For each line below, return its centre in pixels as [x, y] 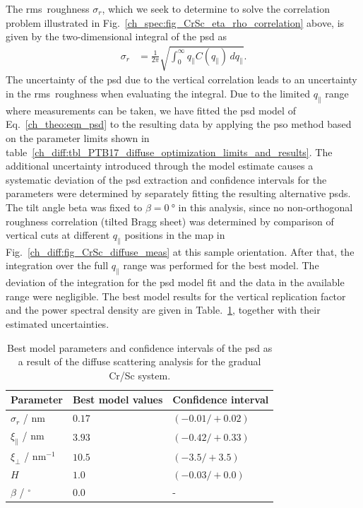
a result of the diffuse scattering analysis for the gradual [139, 361]
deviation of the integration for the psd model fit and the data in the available [175, 282]
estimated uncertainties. [58, 324]
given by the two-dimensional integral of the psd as [116, 36]
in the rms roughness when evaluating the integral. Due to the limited [158, 93]
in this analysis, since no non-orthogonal [266, 207]
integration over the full [57, 265]
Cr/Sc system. [140, 375]
